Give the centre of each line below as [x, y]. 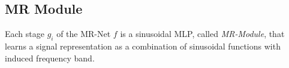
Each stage [25, 34]
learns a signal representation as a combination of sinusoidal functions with [143, 46]
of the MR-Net [84, 34]
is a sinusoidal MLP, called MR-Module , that [202, 34]
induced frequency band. [50, 58]
